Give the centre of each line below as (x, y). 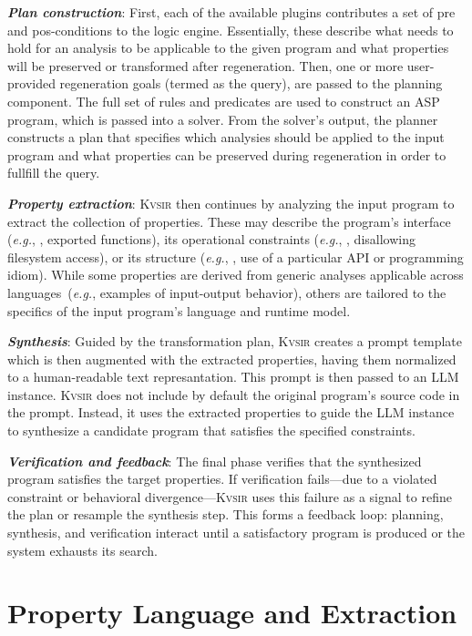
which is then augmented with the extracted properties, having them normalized (232, 359)
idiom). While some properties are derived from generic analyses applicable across (236, 275)
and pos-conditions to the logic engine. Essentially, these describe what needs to (231, 30)
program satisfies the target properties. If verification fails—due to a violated (222, 479)
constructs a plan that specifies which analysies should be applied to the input (226, 137)
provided (31, 83)
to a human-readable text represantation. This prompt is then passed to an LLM (233, 377)
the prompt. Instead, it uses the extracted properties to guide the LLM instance (231, 412)
